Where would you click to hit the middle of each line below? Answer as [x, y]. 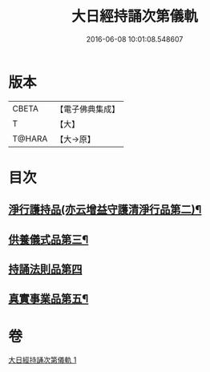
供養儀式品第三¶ [48, 239]
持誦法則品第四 [45, 269]
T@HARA [30, 139]
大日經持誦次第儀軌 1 [42, 360]
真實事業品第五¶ [48, 299]
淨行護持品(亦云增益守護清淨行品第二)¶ [105, 210]
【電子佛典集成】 [88, 109]
